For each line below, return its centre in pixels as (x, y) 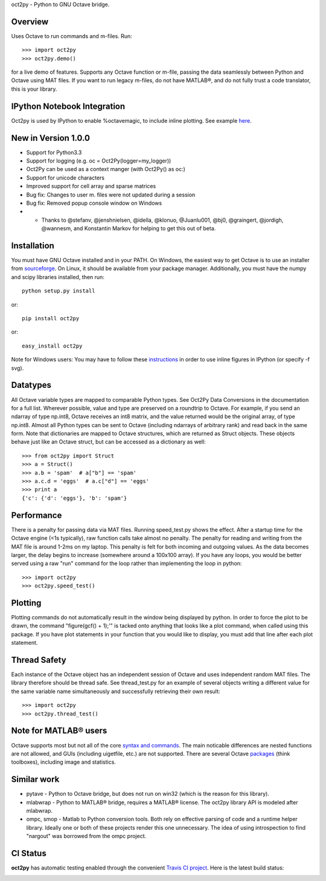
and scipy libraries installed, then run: (58, 277)
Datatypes (31, 385)
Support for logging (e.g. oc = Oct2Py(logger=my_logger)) (99, 161)
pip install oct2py (51, 318)
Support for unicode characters (66, 178)
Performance (37, 515)
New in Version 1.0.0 (51, 138)
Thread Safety (39, 660)
